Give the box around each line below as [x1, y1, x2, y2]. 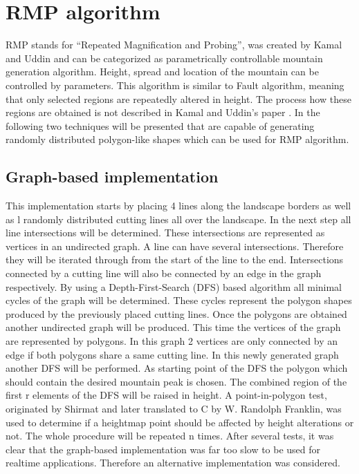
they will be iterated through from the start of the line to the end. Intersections [6, 252, 344, 267]
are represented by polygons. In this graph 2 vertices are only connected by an [6, 334, 338, 348]
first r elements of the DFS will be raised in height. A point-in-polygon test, [6, 388, 327, 402]
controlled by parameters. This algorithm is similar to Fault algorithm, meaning [6, 77, 344, 92]
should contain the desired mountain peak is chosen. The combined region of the [6, 374, 347, 388]
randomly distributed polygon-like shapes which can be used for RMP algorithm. [6, 132, 349, 146]
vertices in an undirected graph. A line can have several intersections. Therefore [6, 238, 344, 253]
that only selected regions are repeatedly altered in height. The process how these [6, 91, 351, 106]
